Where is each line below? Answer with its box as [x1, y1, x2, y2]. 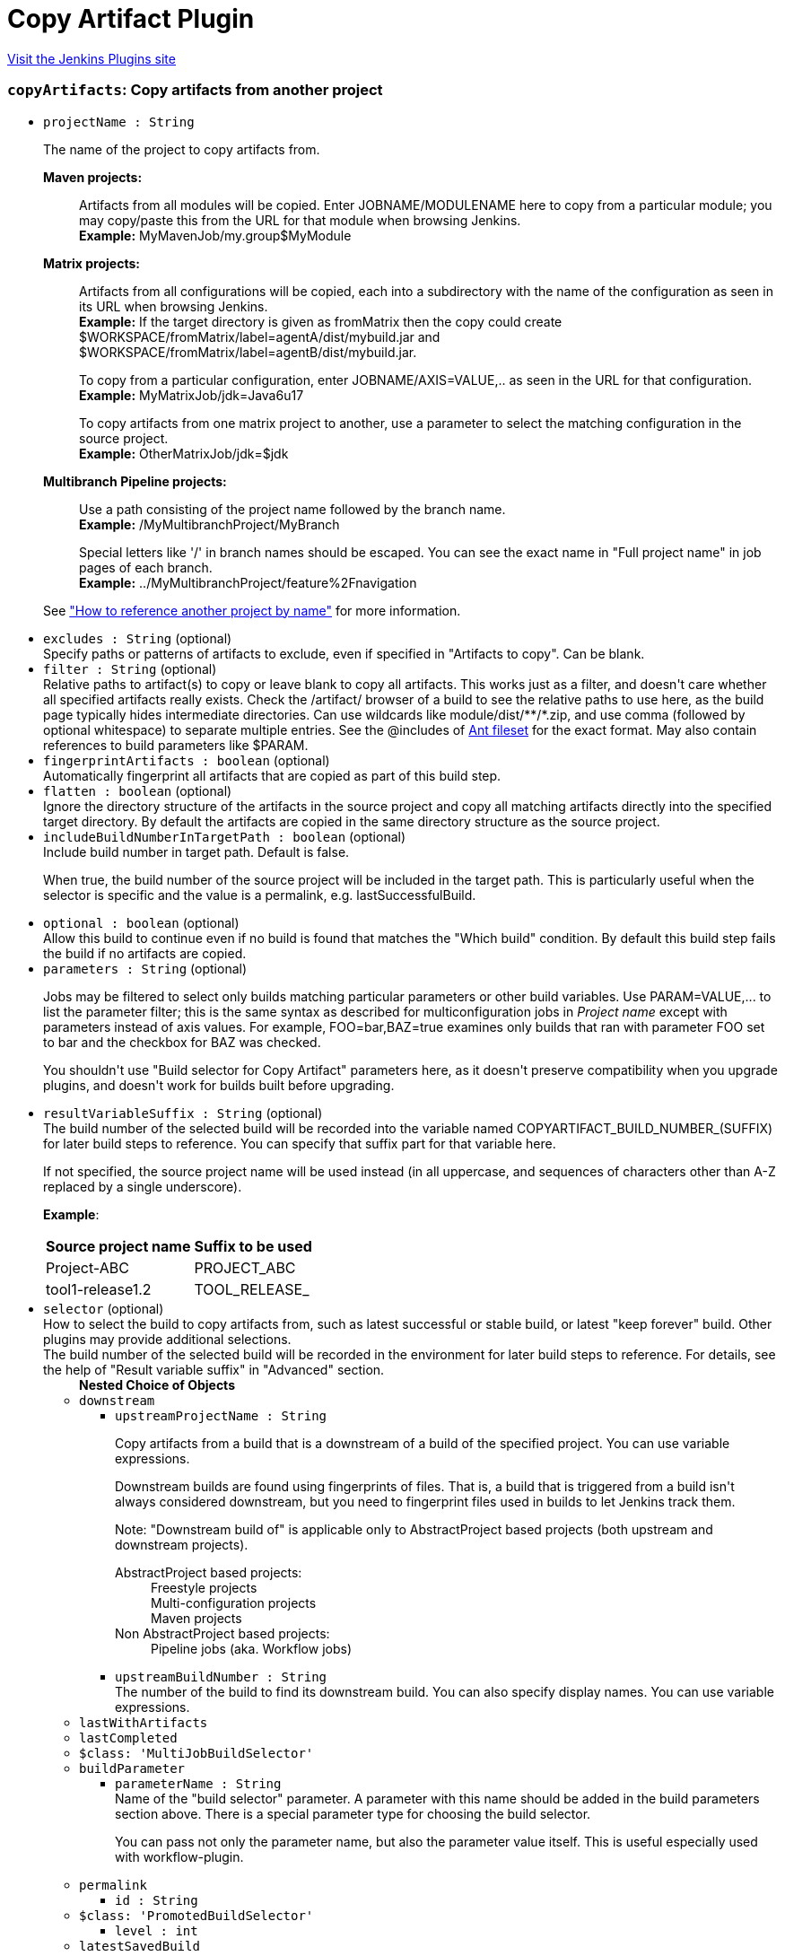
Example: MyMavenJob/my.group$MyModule [79, 227, 352, 243]
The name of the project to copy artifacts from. [43, 141, 320, 157]
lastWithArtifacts [79, 1715, 208, 1730]
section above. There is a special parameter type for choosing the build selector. [115, 1805, 591, 1821]
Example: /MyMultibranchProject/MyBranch [79, 516, 340, 532]
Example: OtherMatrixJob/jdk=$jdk [79, 445, 289, 461]
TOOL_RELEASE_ [194, 1279, 310, 1298]
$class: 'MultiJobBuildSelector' [79, 1745, 314, 1760]
